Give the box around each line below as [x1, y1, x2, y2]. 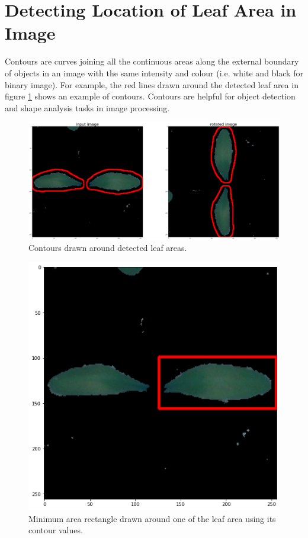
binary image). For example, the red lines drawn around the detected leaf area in [5, 78, 299, 91]
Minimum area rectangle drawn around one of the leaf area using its [28, 512, 276, 524]
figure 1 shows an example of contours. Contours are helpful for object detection [5, 90, 296, 102]
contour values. [28, 524, 83, 536]
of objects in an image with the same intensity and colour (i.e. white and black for [5, 66, 303, 79]
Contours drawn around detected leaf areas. [28, 241, 187, 254]
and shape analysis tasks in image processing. [5, 101, 170, 114]
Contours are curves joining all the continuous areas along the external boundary [5, 55, 299, 67]
